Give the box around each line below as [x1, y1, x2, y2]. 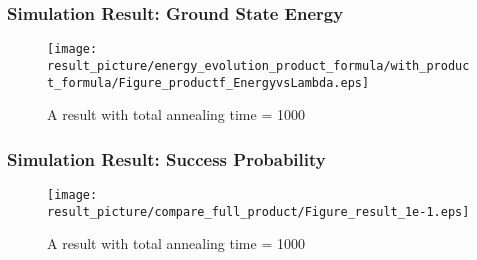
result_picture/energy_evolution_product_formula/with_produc [47, 58, 470, 73]
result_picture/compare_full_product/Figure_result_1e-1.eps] [47, 204, 470, 219]
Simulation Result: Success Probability [7, 146, 326, 171]
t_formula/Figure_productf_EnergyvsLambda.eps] [47, 75, 370, 90]
